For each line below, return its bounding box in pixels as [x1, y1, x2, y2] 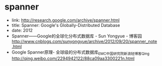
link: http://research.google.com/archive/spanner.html [11, 17, 120, 23]
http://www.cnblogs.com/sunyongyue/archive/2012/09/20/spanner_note [11, 38, 157, 44]
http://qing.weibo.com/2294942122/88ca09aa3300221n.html [11, 55, 135, 61]
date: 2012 [11, 27, 33, 33]
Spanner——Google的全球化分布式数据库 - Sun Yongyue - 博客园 [11, 33, 142, 39]
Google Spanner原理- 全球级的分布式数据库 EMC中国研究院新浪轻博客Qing [11, 49, 150, 56]
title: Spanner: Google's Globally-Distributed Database [11, 22, 120, 28]
